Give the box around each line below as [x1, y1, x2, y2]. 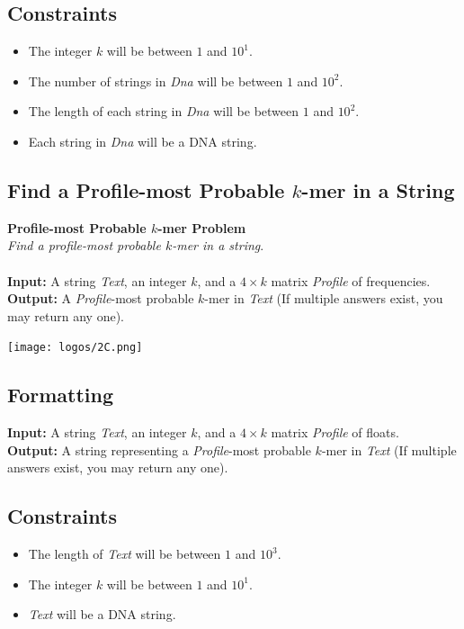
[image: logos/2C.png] [7, 341, 143, 355]
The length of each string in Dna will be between [28, 102, 299, 121]
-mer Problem [157, 218, 246, 237]
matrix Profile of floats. [271, 423, 399, 442]
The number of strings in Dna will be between [28, 71, 283, 90]
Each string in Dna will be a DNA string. [28, 131, 257, 150]
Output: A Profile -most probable [7, 289, 194, 308]
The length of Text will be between [28, 544, 221, 563]
